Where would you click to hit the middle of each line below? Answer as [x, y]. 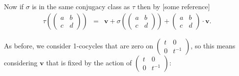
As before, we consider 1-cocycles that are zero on [79, 45]
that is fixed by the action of [89, 62]
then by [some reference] [174, 6]
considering [21, 62]
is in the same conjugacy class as [81, 6]
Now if [14, 6]
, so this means [213, 45]
